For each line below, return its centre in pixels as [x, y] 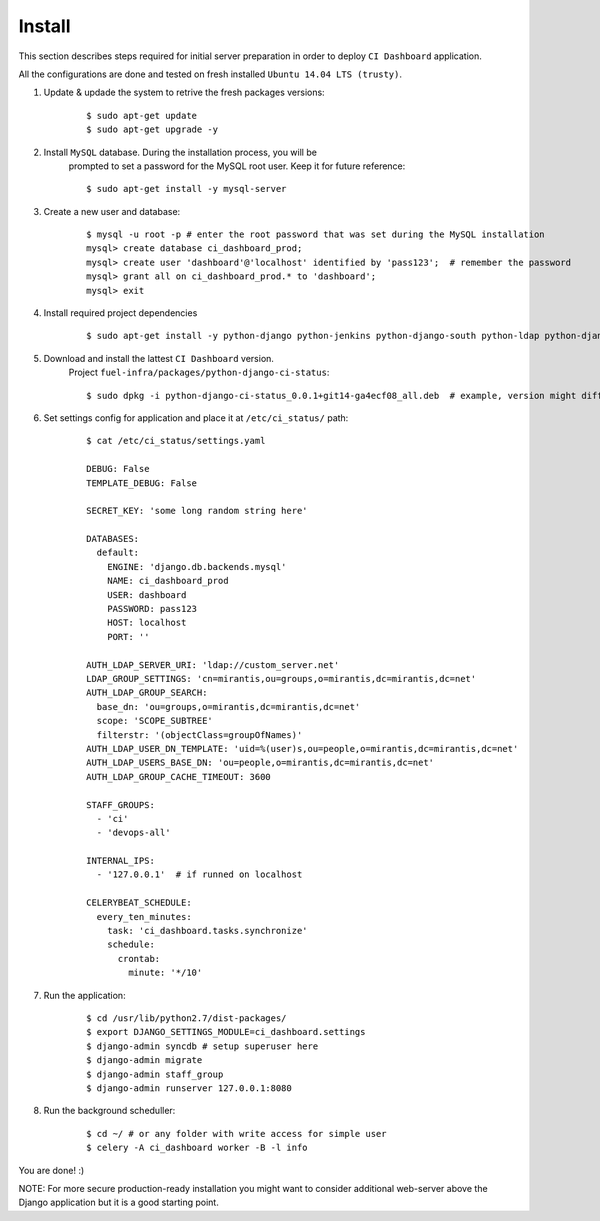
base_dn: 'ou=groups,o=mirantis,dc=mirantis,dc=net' [228, 706]
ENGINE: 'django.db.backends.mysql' [196, 566]
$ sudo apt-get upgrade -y [152, 129]
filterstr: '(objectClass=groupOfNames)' [199, 734]
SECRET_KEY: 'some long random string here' [197, 511]
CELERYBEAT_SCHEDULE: [139, 903]
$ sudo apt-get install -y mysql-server [186, 189]
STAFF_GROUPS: [120, 804]
